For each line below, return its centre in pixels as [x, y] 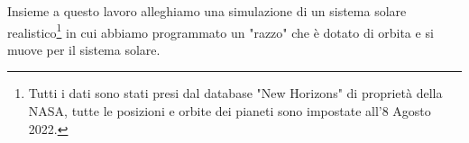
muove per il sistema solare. [84, 49]
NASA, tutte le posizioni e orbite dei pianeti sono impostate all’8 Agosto [230, 111]
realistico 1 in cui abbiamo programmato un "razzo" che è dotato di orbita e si [221, 31]
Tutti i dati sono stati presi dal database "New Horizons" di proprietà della [235, 93]
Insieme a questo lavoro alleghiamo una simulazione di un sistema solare [207, 11]
